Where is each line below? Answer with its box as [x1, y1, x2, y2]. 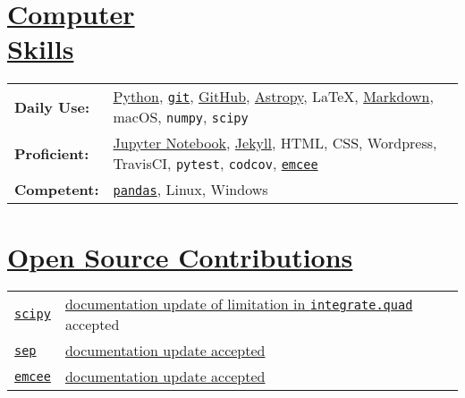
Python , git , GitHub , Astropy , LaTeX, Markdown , [113, 86, 434, 107]
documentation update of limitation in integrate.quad [64, 293, 413, 315]
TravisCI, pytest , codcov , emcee [113, 153, 318, 174]
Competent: [14, 179, 99, 200]
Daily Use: [14, 96, 90, 117]
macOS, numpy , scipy [113, 106, 249, 128]
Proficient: [14, 142, 89, 164]
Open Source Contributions [7, 238, 353, 275]
